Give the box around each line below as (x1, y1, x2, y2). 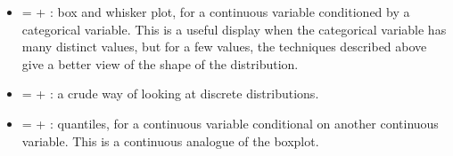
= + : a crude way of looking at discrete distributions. (21, 84, 319, 103)
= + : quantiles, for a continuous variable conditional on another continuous (21, 113, 439, 132)
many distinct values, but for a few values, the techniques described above (21, 37, 427, 56)
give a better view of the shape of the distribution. (21, 54, 299, 73)
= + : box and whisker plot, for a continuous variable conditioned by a (21, 3, 410, 20)
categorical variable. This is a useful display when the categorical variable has (21, 19, 447, 38)
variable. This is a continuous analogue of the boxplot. (21, 131, 319, 150)
